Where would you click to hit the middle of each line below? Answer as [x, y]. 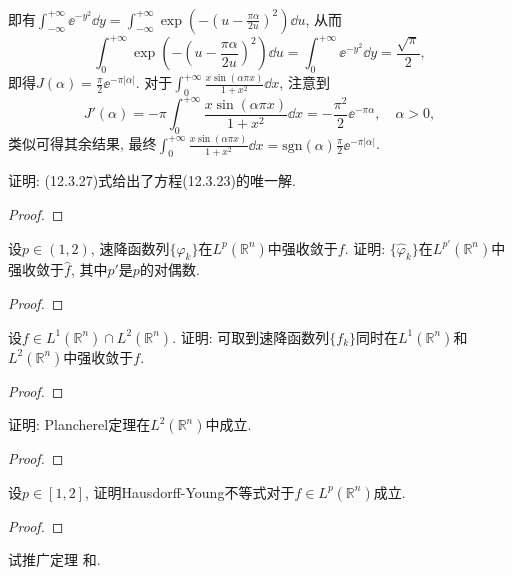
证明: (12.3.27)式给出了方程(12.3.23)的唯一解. [152, 180]
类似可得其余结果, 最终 [82, 143]
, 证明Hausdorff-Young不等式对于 [190, 491]
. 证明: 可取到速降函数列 [251, 336]
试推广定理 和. [54, 559]
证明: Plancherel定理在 [79, 424]
